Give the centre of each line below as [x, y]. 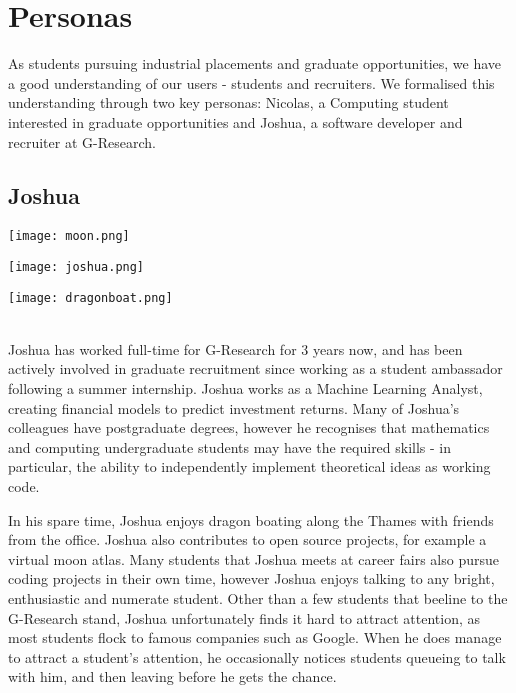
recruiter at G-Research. [82, 141]
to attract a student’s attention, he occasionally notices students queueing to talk [257, 656]
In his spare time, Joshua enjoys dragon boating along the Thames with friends [251, 519]
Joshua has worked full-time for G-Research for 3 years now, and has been [235, 348]
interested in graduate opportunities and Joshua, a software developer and [235, 121]
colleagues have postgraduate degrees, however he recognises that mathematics [249, 427]
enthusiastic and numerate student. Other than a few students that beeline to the [258, 597]
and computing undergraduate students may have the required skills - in [230, 446]
